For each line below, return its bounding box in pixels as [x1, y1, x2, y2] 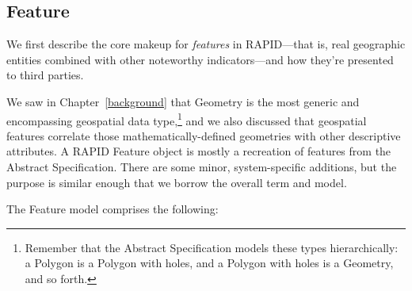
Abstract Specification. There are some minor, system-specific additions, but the [6, 159, 397, 175]
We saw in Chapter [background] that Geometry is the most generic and [6, 93, 360, 109]
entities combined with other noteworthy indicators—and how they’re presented [6, 51, 394, 67]
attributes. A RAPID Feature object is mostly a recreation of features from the [6, 143, 391, 159]
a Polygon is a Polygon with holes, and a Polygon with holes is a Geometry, [25, 255, 394, 271]
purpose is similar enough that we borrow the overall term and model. [6, 174, 347, 190]
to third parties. [6, 67, 84, 83]
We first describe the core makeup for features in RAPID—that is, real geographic [6, 36, 406, 52]
